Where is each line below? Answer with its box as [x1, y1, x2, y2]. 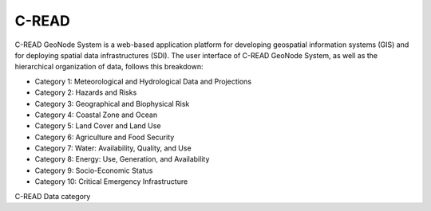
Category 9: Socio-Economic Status [34, 166, 153, 175]
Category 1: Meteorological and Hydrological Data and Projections [34, 76, 251, 86]
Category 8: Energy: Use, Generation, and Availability [34, 154, 210, 164]
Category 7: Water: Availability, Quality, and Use [34, 143, 192, 153]
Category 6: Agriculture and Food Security [34, 132, 175, 142]
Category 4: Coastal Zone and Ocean [34, 110, 158, 119]
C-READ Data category [14, 191, 91, 201]
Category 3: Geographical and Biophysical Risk [34, 99, 190, 108]
